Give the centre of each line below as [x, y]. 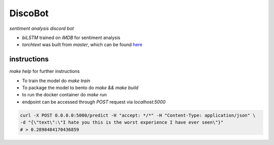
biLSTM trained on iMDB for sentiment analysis [71, 38]
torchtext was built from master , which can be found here [82, 45]
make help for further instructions [45, 71]
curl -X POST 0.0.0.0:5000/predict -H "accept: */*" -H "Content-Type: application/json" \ [138, 115]
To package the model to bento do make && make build [80, 88]
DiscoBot [29, 13]
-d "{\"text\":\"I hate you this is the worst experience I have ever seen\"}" [122, 122]
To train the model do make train [56, 81]
